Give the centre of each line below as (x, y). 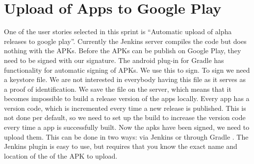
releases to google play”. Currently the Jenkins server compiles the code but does (125, 41)
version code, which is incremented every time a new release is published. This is (125, 108)
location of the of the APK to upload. (61, 155)
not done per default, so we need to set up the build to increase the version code (125, 117)
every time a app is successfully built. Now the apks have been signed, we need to (127, 127)
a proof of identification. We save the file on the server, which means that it (118, 89)
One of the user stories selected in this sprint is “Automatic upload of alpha (118, 31)
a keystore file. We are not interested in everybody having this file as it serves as (125, 79)
